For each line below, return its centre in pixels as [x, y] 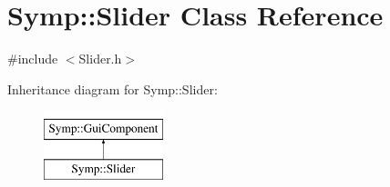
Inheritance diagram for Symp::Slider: [113, 89]
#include [33, 59]
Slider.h [100, 59]
